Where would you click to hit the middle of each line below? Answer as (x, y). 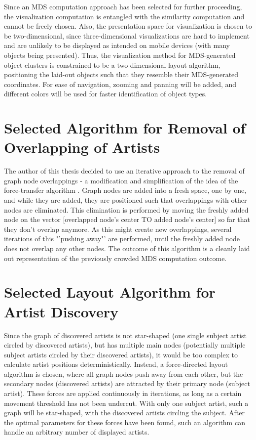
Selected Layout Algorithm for (110, 292)
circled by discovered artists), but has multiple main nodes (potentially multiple (125, 345)
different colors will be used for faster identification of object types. (106, 94)
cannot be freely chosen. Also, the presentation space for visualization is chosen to (128, 26)
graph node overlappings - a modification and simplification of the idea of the (121, 180)
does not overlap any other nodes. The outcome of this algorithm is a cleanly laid (127, 248)
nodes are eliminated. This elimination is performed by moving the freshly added (126, 209)
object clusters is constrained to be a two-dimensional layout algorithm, (112, 65)
